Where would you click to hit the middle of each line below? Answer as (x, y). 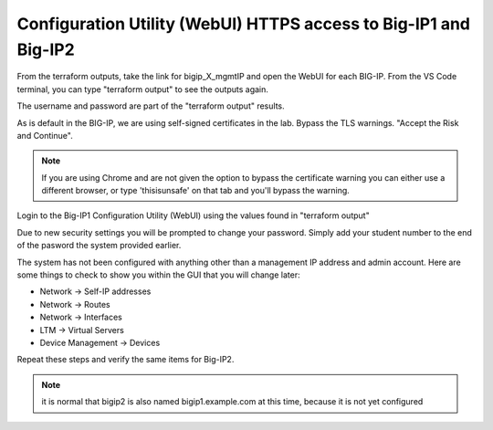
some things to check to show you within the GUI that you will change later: (158, 275)
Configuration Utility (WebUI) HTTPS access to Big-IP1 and (243, 24)
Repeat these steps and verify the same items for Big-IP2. (126, 360)
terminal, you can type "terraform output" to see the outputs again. (143, 89)
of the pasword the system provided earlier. (99, 246)
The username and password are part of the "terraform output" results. (151, 106)
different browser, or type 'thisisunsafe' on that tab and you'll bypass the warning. (196, 191)
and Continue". (45, 135)
